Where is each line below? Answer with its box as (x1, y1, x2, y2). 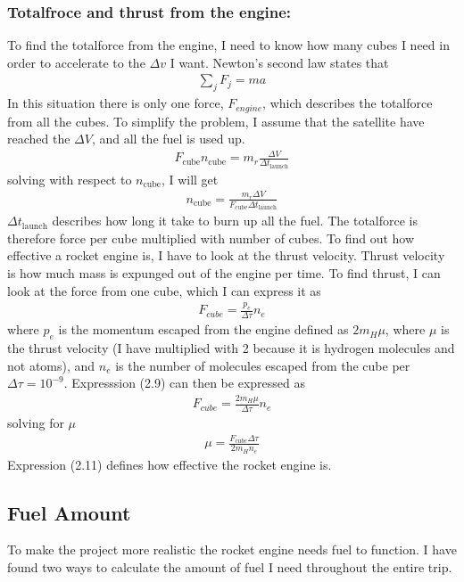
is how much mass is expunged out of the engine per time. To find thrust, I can (7, 264, 441, 283)
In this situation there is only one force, (7, 94, 224, 112)
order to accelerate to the (7, 53, 145, 71)
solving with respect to (7, 169, 132, 188)
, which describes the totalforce (262, 94, 433, 112)
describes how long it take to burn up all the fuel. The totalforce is (52, 211, 418, 230)
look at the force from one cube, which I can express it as (7, 281, 321, 299)
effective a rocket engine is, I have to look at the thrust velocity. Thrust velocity (7, 246, 445, 265)
